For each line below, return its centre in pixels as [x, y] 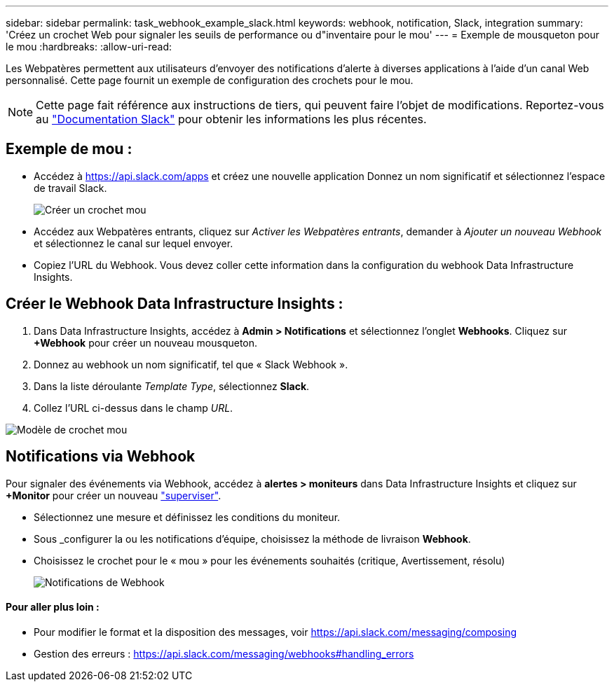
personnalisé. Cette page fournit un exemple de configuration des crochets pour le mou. [210, 80]
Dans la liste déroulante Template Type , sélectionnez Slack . [172, 386]
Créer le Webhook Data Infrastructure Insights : [175, 304]
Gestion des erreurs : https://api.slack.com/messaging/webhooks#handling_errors [224, 653]
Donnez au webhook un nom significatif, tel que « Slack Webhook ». [191, 364]
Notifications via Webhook [101, 457]
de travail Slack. [70, 188]
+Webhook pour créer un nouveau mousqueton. [146, 342]
